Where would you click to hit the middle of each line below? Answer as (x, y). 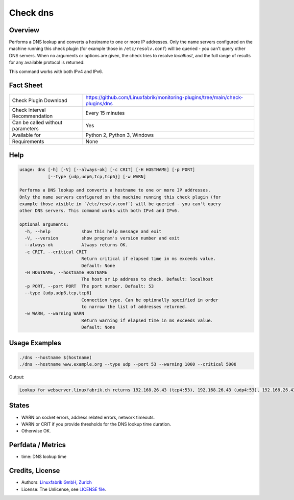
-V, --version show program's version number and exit (102, 238)
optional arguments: (44, 225)
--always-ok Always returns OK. (76, 245)
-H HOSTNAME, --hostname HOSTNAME (66, 273)
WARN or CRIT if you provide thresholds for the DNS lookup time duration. (96, 424)
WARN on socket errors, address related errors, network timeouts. (88, 417)
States (19, 406)
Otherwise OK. (36, 431)
